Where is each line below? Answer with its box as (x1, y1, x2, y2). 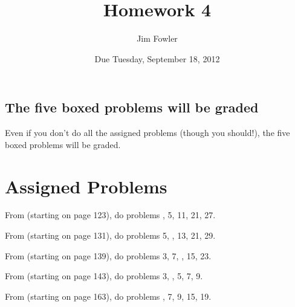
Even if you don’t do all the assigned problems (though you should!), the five (5, 126, 290, 139)
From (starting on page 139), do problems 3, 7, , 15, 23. (5, 249, 212, 262)
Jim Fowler (137, 32, 178, 45)
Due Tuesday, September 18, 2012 (94, 52, 220, 65)
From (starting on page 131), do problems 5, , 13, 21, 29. (5, 229, 216, 242)
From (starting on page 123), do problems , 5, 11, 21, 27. (5, 208, 216, 221)
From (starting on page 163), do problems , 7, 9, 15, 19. (5, 289, 212, 302)
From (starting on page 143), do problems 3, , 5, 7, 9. (5, 270, 203, 282)
